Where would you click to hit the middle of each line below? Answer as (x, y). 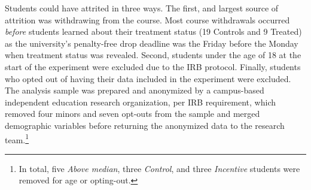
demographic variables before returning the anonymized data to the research (145, 125)
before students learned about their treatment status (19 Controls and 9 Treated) (153, 31)
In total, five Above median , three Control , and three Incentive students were (159, 168)
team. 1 (17, 138)
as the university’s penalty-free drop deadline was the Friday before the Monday (152, 43)
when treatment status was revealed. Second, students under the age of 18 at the (153, 55)
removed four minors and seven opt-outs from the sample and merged (132, 114)
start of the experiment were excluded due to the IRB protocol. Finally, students (153, 66)
